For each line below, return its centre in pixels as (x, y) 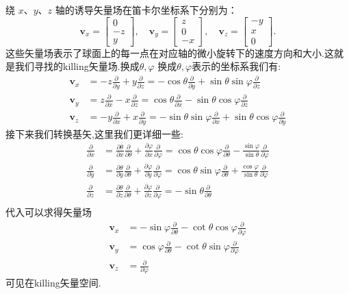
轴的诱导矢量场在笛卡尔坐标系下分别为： (146, 10)
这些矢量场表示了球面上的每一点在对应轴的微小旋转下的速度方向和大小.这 (170, 52)
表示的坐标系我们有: (236, 66)
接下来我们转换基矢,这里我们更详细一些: (94, 133)
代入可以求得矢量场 (49, 212)
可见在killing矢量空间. (53, 283)
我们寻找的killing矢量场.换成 (77, 66)
